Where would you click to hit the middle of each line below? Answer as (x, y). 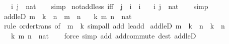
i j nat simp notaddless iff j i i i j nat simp (109, 6)
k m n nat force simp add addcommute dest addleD (103, 35)
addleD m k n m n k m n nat (68, 16)
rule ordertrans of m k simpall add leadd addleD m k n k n (114, 26)
